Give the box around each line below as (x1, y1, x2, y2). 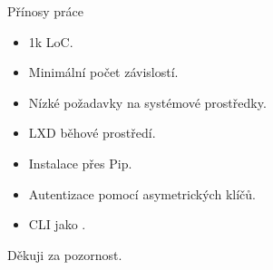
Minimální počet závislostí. (28, 63, 179, 82)
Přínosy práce (7, 2, 83, 20)
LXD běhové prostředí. (28, 123, 156, 142)
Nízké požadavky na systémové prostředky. (28, 92, 267, 111)
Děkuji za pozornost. (7, 245, 122, 264)
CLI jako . (28, 215, 86, 234)
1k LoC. (28, 32, 73, 51)
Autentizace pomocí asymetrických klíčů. (28, 184, 256, 203)
